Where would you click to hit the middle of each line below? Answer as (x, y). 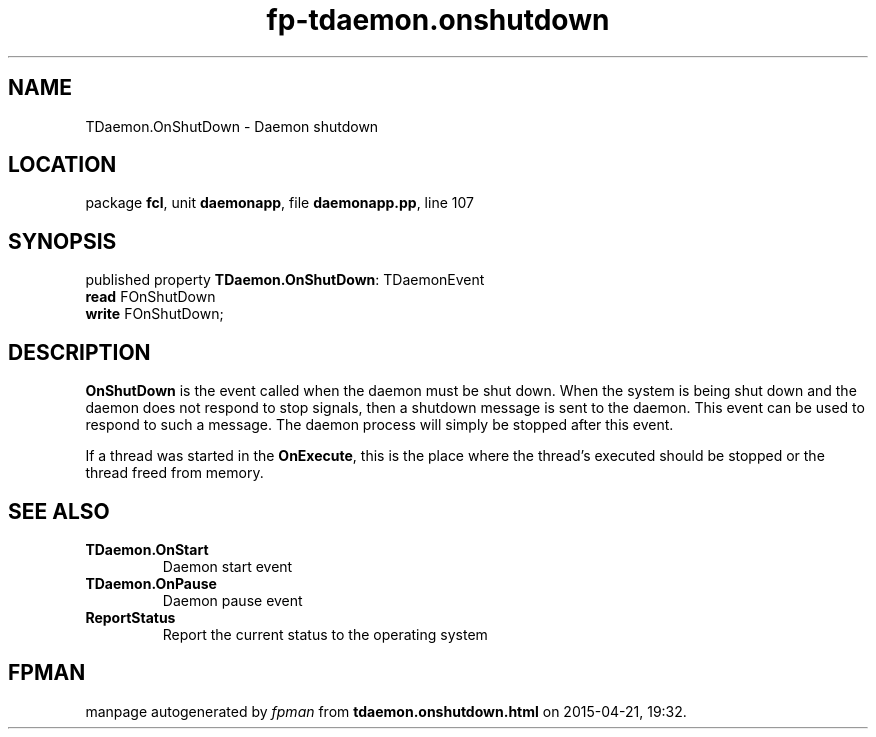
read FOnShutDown (150, 297)
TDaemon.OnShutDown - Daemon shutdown (232, 126)
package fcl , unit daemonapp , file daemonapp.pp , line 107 (279, 203)
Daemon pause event (232, 600)
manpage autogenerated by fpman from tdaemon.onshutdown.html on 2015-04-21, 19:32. (386, 711)
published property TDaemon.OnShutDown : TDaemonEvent (285, 280)
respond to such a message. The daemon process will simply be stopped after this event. (379, 425)
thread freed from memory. (174, 473)
